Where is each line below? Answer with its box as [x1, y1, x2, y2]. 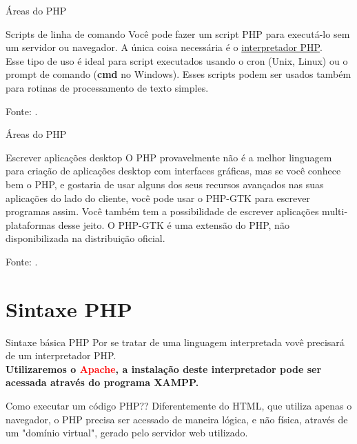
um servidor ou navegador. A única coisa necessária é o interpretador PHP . [6, 40, 323, 54]
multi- [322, 204, 348, 219]
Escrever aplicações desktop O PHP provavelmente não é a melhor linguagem [6, 150, 332, 164]
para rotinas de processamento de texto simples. [6, 80, 209, 94]
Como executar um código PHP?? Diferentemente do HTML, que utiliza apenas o [6, 398, 352, 412]
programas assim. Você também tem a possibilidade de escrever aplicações [6, 204, 319, 219]
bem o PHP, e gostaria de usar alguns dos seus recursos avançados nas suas [6, 176, 324, 191]
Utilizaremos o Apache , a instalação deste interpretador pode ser [6, 361, 322, 376]
